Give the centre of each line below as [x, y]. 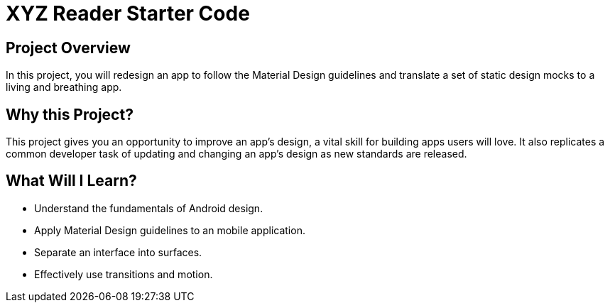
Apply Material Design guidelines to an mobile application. [170, 230]
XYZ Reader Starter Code [128, 13]
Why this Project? [70, 114]
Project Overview [68, 48]
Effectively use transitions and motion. [124, 274]
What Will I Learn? [71, 181]
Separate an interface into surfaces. [118, 252]
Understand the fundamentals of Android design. [149, 208]
